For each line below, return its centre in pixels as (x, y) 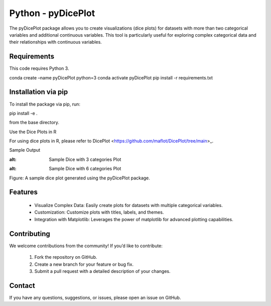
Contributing (30, 234)
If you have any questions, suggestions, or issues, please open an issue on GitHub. (95, 297)
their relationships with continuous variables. (56, 42)
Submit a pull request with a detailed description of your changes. (102, 271)
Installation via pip (39, 92)
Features (23, 192)
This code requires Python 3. (39, 68)
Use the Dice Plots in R (33, 132)
